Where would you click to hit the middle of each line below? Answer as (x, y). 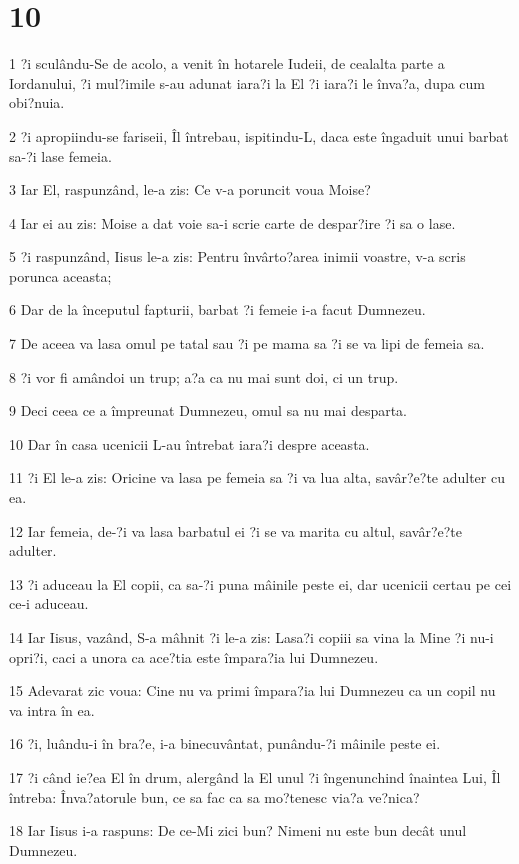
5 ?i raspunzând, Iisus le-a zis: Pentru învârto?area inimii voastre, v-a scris (237, 256)
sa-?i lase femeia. (60, 155)
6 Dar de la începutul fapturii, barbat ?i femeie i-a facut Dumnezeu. (217, 309)
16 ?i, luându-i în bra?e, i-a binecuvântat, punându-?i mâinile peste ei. (225, 743)
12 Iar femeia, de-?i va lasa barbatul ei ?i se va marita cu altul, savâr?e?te (235, 530)
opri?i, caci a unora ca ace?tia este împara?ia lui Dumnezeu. (194, 656)
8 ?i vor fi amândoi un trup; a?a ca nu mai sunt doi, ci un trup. (204, 376)
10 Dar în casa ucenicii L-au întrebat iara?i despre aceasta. (189, 443)
